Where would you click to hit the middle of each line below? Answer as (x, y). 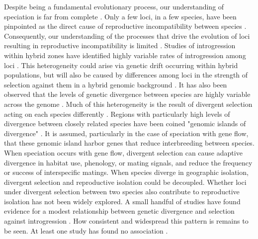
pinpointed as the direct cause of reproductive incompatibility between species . (125, 26)
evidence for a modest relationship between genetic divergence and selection (119, 211)
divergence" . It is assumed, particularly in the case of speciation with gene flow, (126, 133)
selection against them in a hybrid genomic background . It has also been (116, 84)
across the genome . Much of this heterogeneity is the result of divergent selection (128, 104)
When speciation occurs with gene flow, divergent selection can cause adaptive (123, 152)
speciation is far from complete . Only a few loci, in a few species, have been (120, 16)
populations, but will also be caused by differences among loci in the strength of (126, 75)
